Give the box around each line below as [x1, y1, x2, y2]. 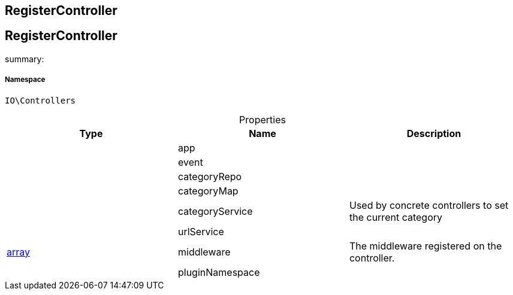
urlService [177, 225, 224, 238]
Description [406, 127, 461, 139]
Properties [239, 113, 286, 126]
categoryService [177, 205, 253, 217]
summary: [5, 53, 44, 64]
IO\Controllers [5, 95, 76, 105]
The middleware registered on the [349, 239, 502, 252]
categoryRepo [177, 170, 242, 183]
